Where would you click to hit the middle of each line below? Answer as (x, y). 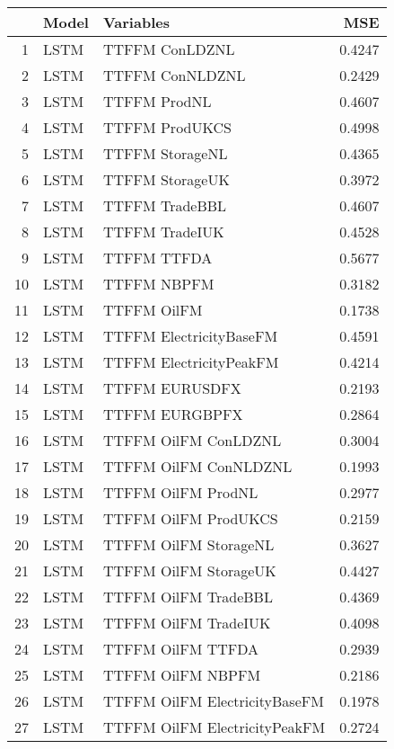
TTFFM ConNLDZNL (174, 75)
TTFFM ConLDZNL (169, 49)
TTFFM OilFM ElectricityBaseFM (213, 701)
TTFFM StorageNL (165, 153)
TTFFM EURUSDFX (172, 388)
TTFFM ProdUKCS (167, 127)
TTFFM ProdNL (157, 101)
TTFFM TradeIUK (163, 232)
